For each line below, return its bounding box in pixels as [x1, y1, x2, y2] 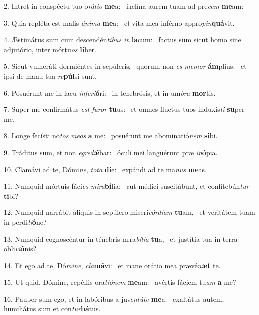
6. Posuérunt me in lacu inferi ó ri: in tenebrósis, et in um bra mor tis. [4, 87, 216, 98]
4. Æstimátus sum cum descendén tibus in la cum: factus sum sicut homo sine [4, 34, 241, 45]
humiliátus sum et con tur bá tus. [4, 303, 101, 314]
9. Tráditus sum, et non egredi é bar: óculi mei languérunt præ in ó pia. [4, 147, 218, 157]
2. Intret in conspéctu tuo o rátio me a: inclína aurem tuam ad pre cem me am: [4, 1, 244, 11]
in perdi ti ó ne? [4, 216, 47, 227]
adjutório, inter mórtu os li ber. [4, 44, 96, 54]
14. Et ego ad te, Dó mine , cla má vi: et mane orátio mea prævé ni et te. [4, 260, 221, 270]
